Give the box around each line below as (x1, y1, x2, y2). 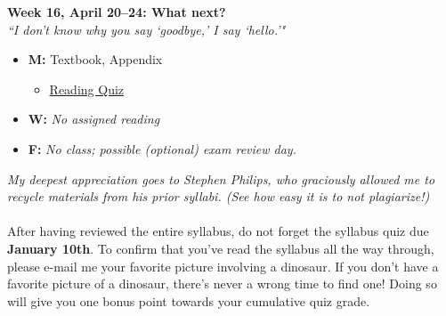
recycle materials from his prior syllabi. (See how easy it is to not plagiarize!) (7, 187, 430, 206)
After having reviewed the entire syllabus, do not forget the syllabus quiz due (7, 222, 429, 240)
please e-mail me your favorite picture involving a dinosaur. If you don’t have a (7, 256, 439, 275)
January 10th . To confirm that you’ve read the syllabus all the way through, (7, 239, 434, 257)
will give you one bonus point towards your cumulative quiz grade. (7, 291, 370, 310)
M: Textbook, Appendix (28, 50, 163, 69)
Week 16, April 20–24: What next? (7, 3, 226, 20)
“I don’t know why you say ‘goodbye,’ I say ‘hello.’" (7, 20, 286, 38)
